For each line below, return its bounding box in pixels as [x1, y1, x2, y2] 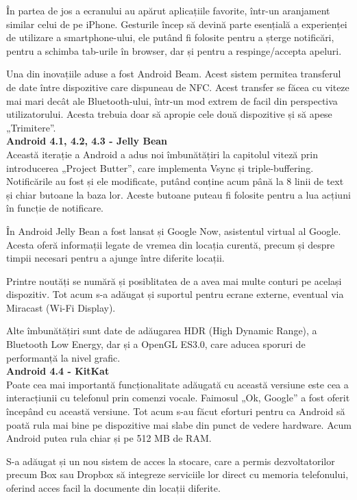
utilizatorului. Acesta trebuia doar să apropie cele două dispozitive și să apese [6, 107, 332, 121]
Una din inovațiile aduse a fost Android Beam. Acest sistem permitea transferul [6, 66, 341, 81]
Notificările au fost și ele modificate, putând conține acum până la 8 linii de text [6, 174, 344, 188]
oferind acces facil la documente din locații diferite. [6, 481, 221, 495]
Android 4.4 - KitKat [6, 364, 110, 378]
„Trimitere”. [6, 120, 56, 134]
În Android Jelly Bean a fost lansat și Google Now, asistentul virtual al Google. [6, 223, 341, 238]
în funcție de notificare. [6, 201, 104, 215]
